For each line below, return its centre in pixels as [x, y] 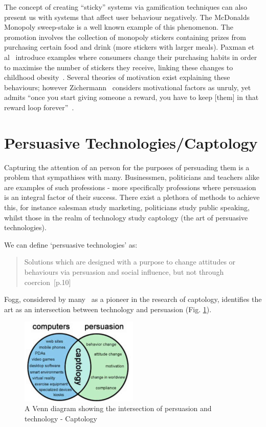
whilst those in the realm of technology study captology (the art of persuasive [126, 217]
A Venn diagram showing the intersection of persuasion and [118, 408]
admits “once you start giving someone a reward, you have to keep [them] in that [131, 97]
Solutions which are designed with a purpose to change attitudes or [130, 262]
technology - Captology [61, 418]
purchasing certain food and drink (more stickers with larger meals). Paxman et [129, 47]
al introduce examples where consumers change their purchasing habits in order [131, 57]
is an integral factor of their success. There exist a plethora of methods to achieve [132, 197]
